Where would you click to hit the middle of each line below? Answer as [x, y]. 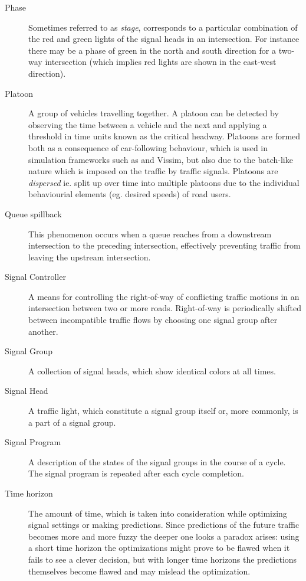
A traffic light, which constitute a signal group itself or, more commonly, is [163, 411]
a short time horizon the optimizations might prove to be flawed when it [159, 548]
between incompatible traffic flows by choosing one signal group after [153, 320]
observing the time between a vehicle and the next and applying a [148, 124]
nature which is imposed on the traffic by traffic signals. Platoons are [153, 171]
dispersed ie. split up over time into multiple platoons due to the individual [164, 182]
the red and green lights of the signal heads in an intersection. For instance [164, 39]
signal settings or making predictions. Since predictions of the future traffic [164, 525]
